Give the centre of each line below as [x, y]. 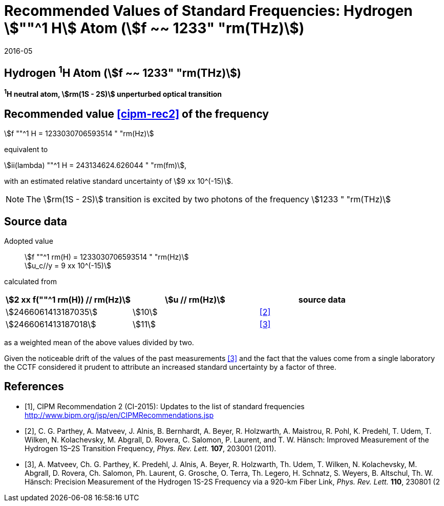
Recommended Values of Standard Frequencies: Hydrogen [208, 11]
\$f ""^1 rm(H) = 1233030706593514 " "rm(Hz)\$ [107, 257]
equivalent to [26, 150]
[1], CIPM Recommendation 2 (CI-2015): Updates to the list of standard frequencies [165, 406]
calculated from [30, 281]
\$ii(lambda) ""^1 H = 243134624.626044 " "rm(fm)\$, [96, 165]
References [34, 387]
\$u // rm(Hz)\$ [195, 299]
